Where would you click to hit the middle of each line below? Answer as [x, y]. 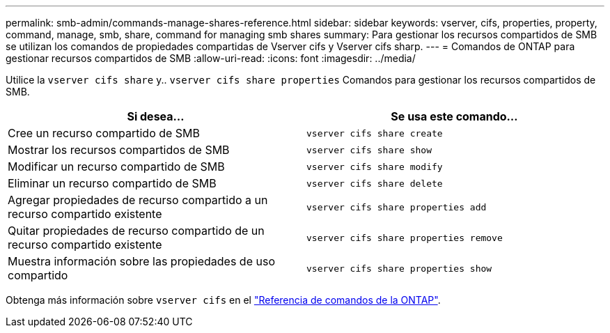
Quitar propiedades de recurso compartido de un [136, 231]
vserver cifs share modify [375, 166]
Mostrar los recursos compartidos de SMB [119, 150]
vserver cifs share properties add [397, 207]
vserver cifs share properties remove [405, 238]
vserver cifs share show [369, 150]
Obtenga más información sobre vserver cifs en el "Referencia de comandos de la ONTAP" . [223, 300]
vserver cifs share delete [375, 183]
